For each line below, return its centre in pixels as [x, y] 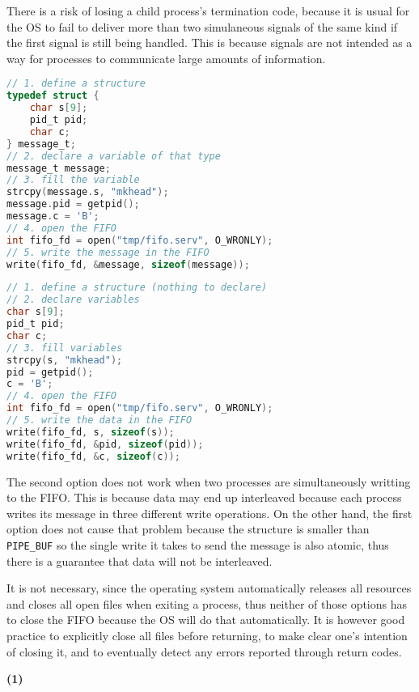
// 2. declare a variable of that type [114, 156]
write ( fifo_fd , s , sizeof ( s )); [91, 432]
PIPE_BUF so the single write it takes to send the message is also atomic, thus [198, 544]
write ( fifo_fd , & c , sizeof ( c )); [93, 456]
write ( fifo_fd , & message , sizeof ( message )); [128, 264]
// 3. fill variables [65, 348]
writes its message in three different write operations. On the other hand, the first [209, 513]
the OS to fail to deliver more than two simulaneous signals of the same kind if [202, 26]
